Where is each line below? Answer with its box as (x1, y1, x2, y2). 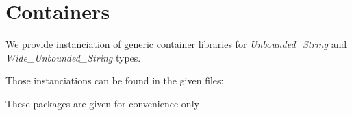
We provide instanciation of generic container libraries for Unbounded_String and (5, 37, 347, 51)
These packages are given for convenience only (5, 96, 199, 110)
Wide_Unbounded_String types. (5, 50, 141, 64)
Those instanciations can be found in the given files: (5, 73, 224, 88)
